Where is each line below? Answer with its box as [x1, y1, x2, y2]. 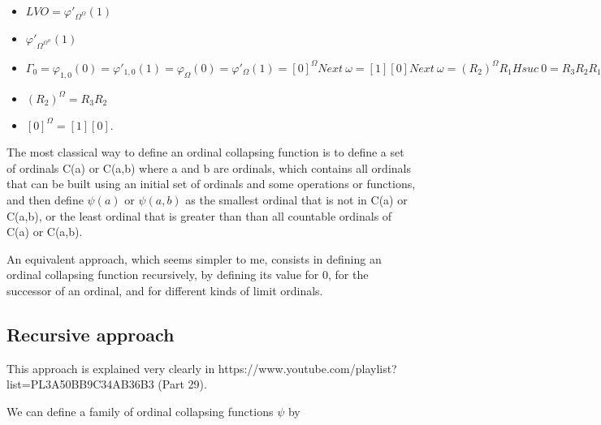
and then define [6, 191, 84, 208]
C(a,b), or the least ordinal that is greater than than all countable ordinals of [6, 207, 392, 224]
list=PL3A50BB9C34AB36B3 [6, 376, 154, 393]
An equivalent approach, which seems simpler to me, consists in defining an [6, 250, 382, 267]
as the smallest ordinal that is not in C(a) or [185, 191, 408, 208]
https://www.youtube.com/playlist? [218, 359, 397, 376]
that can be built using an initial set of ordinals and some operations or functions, [6, 175, 416, 192]
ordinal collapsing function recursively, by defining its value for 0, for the [6, 266, 369, 283]
